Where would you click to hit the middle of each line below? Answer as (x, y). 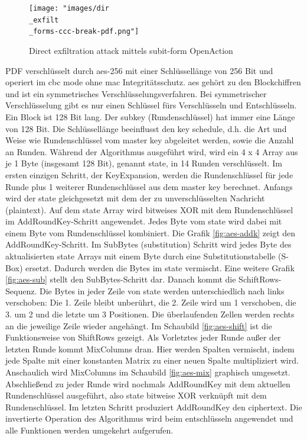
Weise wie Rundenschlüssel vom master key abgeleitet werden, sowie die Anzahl (150, 140)
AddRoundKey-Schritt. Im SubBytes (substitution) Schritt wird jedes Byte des (148, 244)
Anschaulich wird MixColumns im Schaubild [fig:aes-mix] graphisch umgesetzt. (148, 372)
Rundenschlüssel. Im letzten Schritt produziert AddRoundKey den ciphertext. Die (154, 407)
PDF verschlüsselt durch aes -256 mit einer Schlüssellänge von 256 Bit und (139, 70)
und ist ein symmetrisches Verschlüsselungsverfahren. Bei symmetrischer (136, 93)
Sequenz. (21, 290)
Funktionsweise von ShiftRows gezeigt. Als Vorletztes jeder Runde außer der (143, 337)
